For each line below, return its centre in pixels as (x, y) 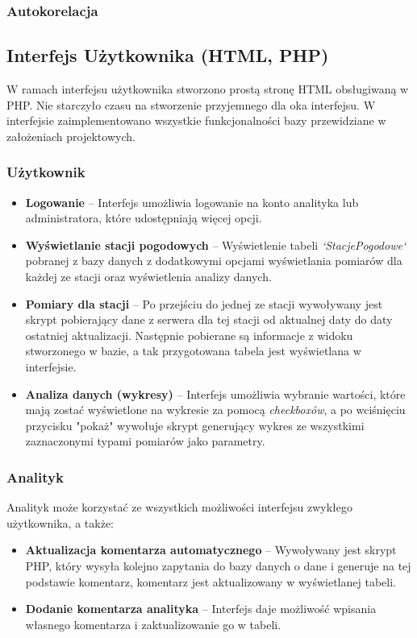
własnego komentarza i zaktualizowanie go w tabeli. (153, 624)
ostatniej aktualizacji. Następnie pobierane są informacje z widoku (189, 335)
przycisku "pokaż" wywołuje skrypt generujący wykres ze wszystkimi (195, 425)
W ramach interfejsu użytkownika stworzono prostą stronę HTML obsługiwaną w (208, 89)
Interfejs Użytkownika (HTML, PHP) (168, 55)
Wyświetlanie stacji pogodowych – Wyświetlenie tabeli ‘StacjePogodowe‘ (216, 244)
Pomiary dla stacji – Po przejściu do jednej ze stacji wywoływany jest (204, 303)
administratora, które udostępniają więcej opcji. (144, 218)
